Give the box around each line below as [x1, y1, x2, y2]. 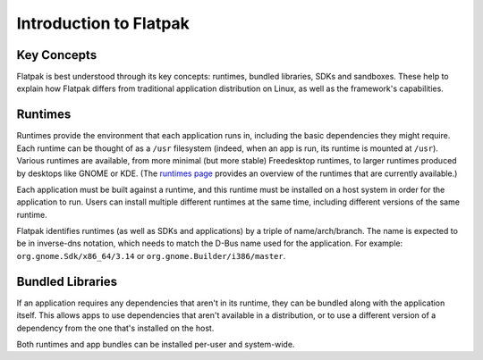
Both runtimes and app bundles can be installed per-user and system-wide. [16, 339, 295, 349]
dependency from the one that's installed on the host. [16, 322, 215, 333]
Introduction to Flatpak [16, 13, 190, 33]
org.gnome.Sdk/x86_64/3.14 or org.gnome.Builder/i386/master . [16, 250, 286, 261]
